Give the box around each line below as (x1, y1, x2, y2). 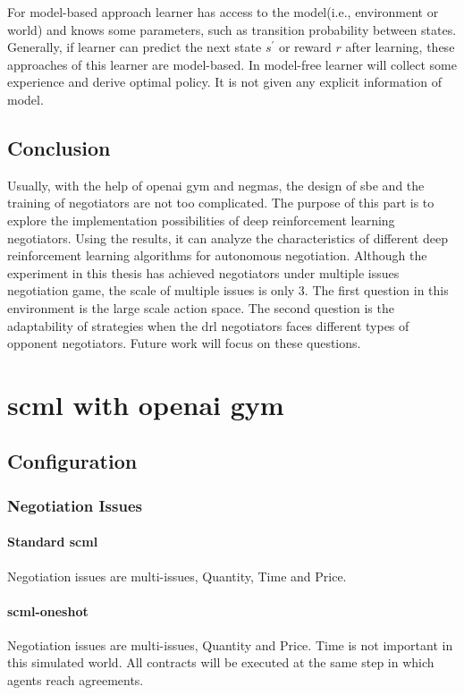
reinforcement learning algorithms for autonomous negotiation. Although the (7, 246, 427, 265)
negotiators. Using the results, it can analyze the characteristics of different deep (7, 228, 448, 247)
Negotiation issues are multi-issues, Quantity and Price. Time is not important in (7, 635, 453, 654)
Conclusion (7, 133, 111, 161)
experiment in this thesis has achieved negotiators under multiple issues (7, 263, 400, 282)
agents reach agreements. (7, 671, 144, 690)
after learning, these (345, 38, 455, 56)
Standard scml (7, 532, 98, 551)
